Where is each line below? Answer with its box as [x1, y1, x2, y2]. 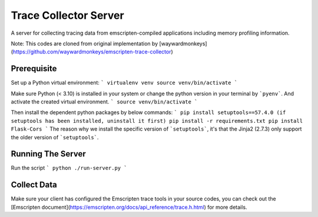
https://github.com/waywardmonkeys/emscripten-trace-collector [12, 48, 171, 55]
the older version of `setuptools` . [11, 133, 99, 141]
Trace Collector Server [11, 9, 124, 22]
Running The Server [11, 149, 87, 159]
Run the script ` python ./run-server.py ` [11, 165, 127, 172]
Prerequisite [11, 64, 57, 74]
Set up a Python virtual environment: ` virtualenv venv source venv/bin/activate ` [11, 79, 238, 86]
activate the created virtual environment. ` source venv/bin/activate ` [11, 98, 198, 105]
